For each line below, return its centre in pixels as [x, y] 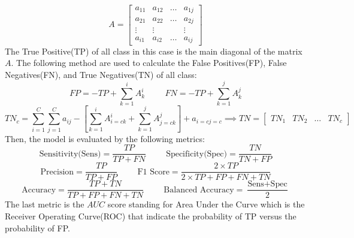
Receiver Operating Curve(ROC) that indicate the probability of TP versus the [151, 216]
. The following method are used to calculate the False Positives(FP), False [149, 63]
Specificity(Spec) [197, 154]
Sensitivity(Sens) [70, 154]
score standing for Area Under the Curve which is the [206, 204]
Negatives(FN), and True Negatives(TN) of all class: [101, 74]
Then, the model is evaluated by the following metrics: [105, 138]
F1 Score [153, 172]
